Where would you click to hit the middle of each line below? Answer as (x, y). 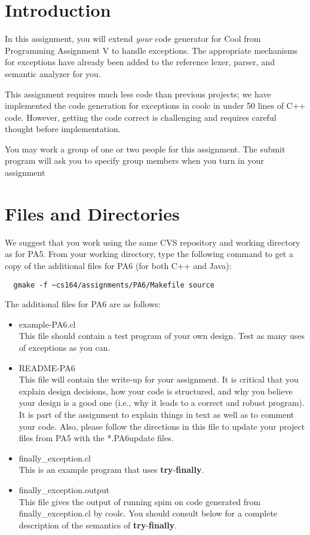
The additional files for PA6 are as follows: (83, 304)
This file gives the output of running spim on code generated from (140, 501)
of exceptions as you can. (65, 347)
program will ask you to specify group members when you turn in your (134, 160)
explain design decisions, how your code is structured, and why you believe (156, 391)
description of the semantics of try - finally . (98, 525)
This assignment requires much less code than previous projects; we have (138, 94)
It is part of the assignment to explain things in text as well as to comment (156, 414)
